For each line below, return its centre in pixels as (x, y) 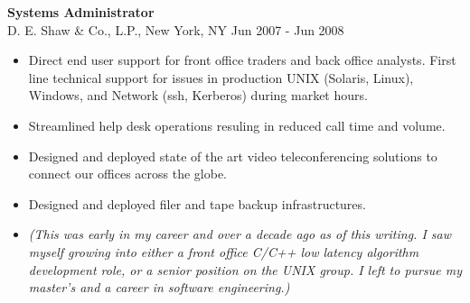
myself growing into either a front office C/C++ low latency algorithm (224, 251)
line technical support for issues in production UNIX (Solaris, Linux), (221, 77)
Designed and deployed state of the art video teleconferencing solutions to (233, 156)
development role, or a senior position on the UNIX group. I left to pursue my (245, 269)
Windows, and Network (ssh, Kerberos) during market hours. (198, 95)
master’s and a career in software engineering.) (159, 287)
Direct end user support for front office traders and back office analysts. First (242, 60)
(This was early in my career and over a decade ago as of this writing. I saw (240, 234)
